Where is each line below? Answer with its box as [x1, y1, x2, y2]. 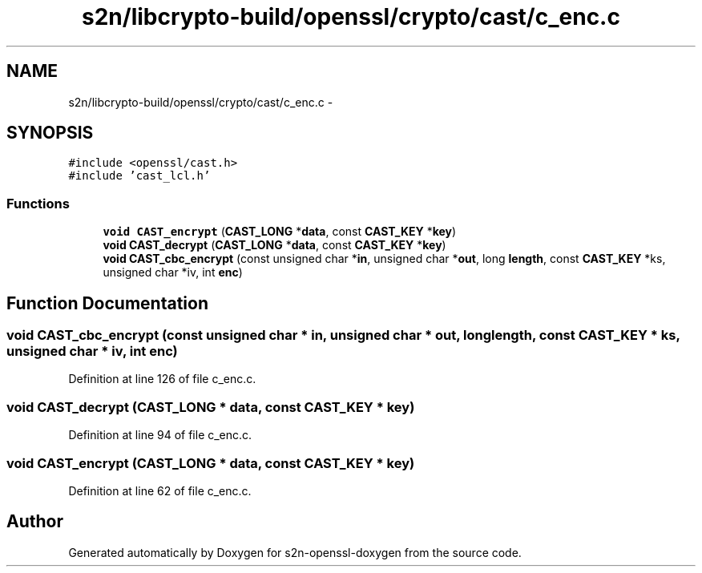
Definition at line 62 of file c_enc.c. [68, 483, 252, 498]
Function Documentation [6, 293, 208, 313]
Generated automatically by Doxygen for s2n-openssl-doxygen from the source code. [68, 545, 522, 559]
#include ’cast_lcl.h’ [68, 169, 211, 183]
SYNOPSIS [6, 123, 94, 143]
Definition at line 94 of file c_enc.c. [68, 428, 252, 442]
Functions [6, 195, 70, 212]
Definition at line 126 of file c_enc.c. [68, 372, 256, 386]
